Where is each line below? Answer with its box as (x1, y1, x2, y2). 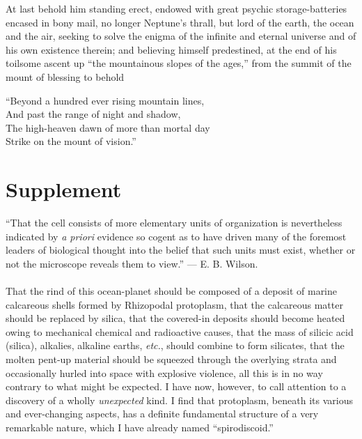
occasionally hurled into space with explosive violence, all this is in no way (6, 365, 323, 380)
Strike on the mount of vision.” (6, 134, 136, 148)
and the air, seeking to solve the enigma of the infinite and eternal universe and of (6, 29, 356, 43)
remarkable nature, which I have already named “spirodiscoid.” (6, 419, 274, 434)
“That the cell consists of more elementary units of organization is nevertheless (6, 215, 343, 230)
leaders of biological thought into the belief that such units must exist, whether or (6, 242, 356, 257)
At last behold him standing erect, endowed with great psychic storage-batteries (6, 1, 347, 15)
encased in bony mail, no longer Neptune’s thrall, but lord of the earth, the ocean (6, 15, 354, 29)
